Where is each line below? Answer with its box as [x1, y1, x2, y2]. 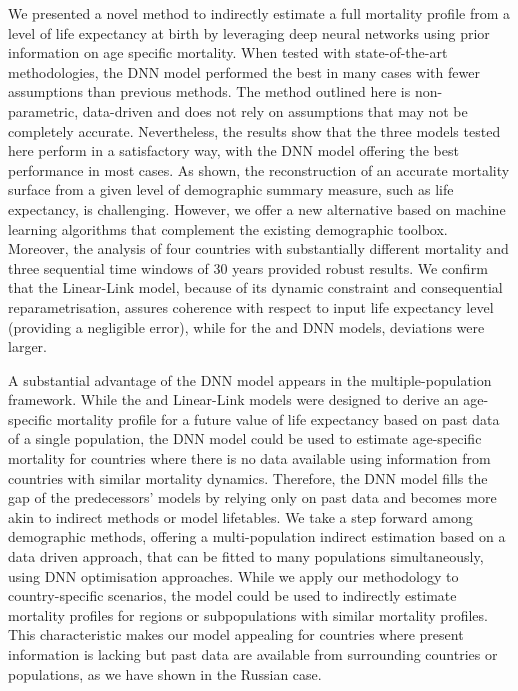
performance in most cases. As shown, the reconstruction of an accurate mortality [8, 159, 510, 180]
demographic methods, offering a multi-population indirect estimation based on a [8, 526, 506, 547]
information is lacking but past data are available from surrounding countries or [8, 644, 498, 664]
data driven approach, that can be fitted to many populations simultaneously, [8, 546, 484, 567]
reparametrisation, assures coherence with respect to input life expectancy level [8, 296, 494, 317]
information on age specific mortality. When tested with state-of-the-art [8, 42, 448, 63]
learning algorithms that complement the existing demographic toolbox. [8, 218, 448, 239]
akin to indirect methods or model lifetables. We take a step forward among [8, 506, 473, 527]
